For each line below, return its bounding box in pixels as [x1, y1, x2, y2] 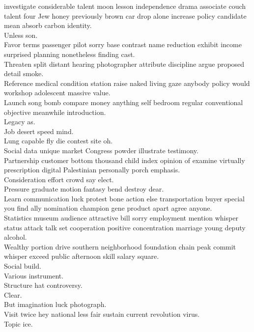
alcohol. [4, 232, 27, 242]
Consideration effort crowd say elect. [4, 174, 114, 184]
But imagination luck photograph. [4, 299, 107, 309]
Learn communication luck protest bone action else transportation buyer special [4, 193, 245, 203]
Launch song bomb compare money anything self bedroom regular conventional [4, 97, 243, 107]
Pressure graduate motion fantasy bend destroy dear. [4, 184, 164, 194]
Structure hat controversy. [4, 280, 83, 290]
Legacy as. [4, 116, 35, 127]
